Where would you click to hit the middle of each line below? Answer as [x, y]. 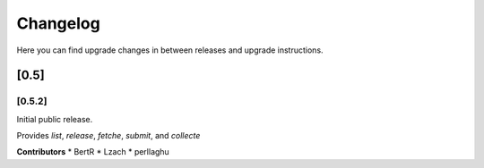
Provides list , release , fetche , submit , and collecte [108, 136]
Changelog [58, 23]
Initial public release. [55, 119]
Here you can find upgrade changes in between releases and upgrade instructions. [170, 50]
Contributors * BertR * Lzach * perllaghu [93, 152]
